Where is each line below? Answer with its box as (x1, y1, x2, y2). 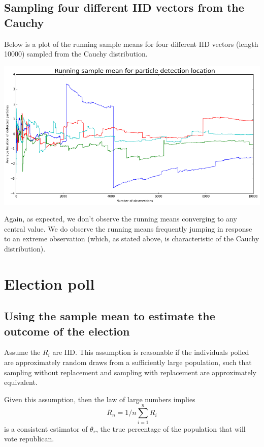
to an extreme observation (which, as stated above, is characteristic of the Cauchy (4, 233, 259, 244)
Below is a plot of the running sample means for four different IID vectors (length (4, 38, 258, 49)
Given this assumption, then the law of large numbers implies (4, 394, 195, 404)
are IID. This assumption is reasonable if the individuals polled (52, 347, 249, 357)
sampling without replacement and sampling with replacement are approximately (4, 367, 256, 377)
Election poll (4, 273, 95, 294)
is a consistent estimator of (4, 423, 88, 434)
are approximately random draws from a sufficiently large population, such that (4, 357, 252, 368)
